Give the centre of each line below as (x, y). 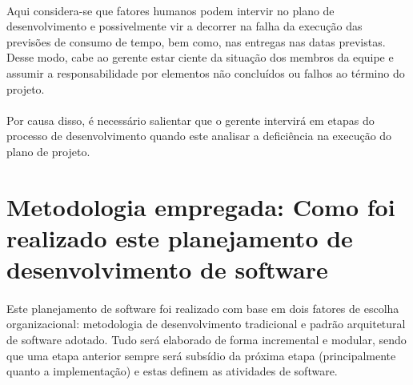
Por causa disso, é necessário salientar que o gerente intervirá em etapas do (190, 120)
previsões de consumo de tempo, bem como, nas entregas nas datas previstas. (196, 41)
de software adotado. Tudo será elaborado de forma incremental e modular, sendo (206, 340)
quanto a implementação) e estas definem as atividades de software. (172, 371)
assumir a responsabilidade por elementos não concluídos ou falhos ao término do (206, 72)
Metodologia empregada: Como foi (201, 206)
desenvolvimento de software (167, 269)
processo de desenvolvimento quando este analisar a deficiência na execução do (199, 136)
